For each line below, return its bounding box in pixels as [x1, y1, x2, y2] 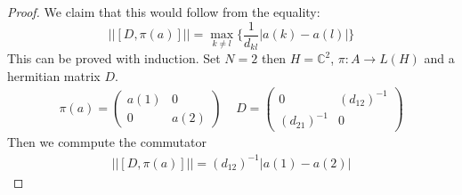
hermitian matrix [7, 66, 101, 85]
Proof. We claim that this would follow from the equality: [7, 3, 320, 20]
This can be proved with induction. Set [7, 49, 221, 68]
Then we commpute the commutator [7, 133, 207, 151]
